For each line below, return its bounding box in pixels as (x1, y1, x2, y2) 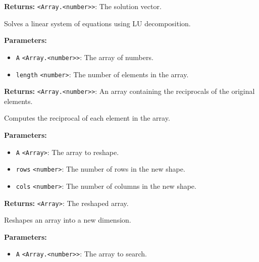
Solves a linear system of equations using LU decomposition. (4, 18, 191, 28)
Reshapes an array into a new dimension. (4, 215, 131, 225)
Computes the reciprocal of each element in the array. (4, 113, 170, 123)
